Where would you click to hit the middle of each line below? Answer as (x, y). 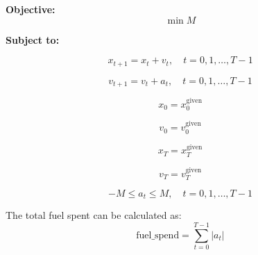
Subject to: (33, 39)
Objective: (31, 9)
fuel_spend (158, 235)
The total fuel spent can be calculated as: (94, 215)
